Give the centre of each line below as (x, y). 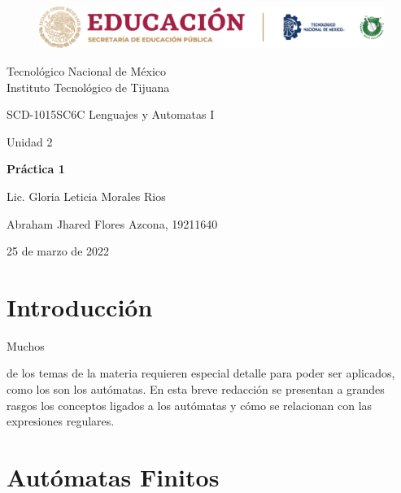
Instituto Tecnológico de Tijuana (88, 87)
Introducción (80, 306)
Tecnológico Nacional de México (86, 70)
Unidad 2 (30, 141)
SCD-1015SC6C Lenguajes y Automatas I (111, 114)
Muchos (26, 345)
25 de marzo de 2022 (58, 251)
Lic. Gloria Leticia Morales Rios (86, 196)
